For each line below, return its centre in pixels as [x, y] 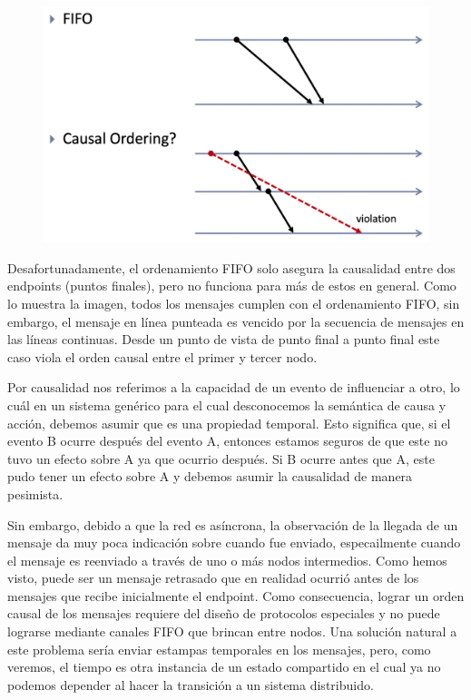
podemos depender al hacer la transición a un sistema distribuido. [191, 684]
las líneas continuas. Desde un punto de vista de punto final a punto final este [224, 339]
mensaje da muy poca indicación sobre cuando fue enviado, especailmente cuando [234, 542]
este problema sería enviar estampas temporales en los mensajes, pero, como [219, 649]
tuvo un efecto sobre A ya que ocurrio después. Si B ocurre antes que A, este [221, 458]
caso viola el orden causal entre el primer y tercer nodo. [162, 356]
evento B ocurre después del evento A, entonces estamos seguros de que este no [227, 441]
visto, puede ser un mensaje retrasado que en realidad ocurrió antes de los [213, 578]
